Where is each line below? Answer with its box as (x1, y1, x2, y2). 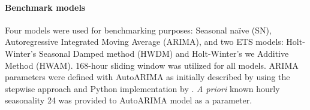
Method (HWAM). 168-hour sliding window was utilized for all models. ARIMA (5, 59, 299, 71)
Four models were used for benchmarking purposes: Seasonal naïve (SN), (5, 23, 272, 36)
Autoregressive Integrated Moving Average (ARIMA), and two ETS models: (5, 35, 284, 48)
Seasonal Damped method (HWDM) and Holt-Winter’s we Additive (38, 47, 289, 59)
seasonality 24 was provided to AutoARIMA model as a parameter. (5, 94, 252, 106)
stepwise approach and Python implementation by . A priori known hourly (5, 82, 280, 94)
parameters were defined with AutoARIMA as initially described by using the (5, 71, 290, 83)
